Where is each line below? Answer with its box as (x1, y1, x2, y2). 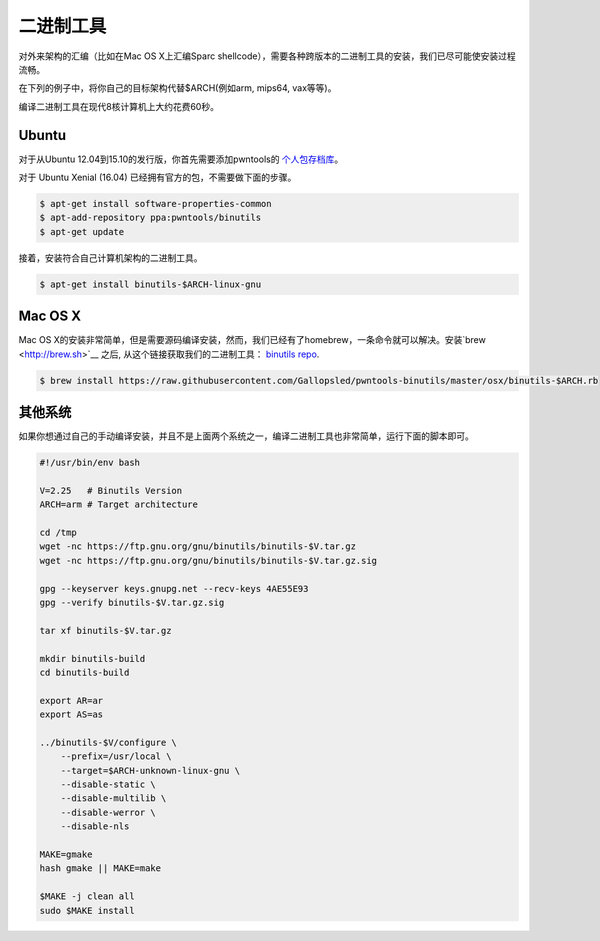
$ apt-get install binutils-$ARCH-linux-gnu (39, 278, 262, 290)
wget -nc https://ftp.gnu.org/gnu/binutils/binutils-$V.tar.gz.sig (39, 555, 378, 566)
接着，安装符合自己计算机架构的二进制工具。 (18, 251, 203, 264)
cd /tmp (39, 527, 77, 539)
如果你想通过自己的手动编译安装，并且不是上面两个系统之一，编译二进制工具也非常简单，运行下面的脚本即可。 (18, 430, 474, 442)
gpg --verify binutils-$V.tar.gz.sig (39, 597, 225, 609)
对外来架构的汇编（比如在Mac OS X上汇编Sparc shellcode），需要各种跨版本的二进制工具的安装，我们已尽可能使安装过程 (18, 50, 516, 62)
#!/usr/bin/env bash (39, 457, 140, 469)
